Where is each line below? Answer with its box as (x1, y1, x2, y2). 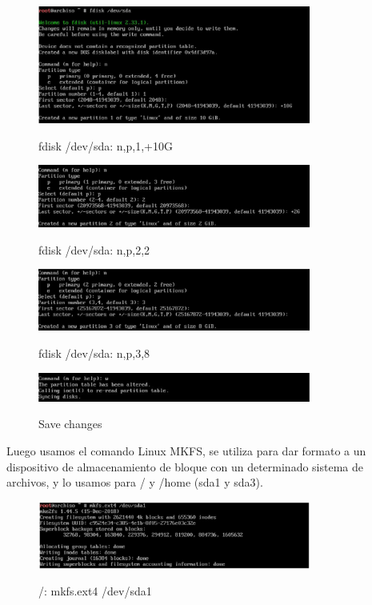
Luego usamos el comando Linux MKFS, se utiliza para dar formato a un (6, 442, 366, 459)
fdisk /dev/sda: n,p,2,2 (38, 241, 150, 258)
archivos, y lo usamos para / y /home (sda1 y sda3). (6, 474, 263, 491)
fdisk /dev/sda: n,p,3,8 (38, 345, 150, 362)
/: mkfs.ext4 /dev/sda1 (38, 583, 152, 599)
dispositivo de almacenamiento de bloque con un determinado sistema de (6, 458, 363, 475)
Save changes (38, 415, 102, 432)
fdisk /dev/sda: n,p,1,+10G (38, 137, 173, 154)
